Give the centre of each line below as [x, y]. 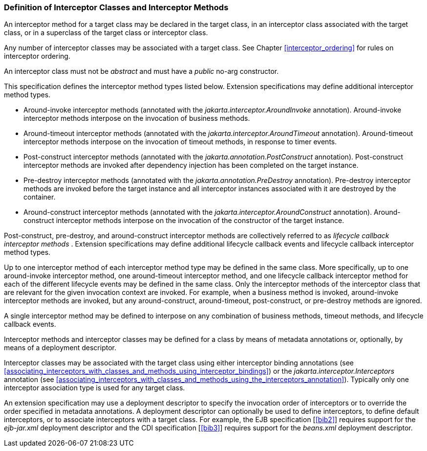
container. [40, 197]
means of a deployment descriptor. [60, 348]
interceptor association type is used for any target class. [95, 388]
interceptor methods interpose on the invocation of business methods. [137, 118]
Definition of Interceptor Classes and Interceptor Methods [116, 7]
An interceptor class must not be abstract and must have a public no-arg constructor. [141, 71]
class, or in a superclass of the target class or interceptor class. [106, 33]
